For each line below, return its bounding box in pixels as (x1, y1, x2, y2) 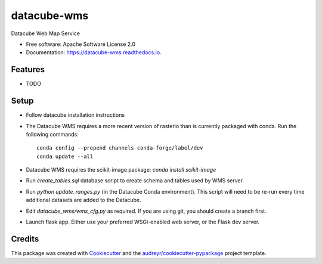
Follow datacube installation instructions (26, 111, 125, 119)
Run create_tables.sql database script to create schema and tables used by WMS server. (26, 177, 244, 184)
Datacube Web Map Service (11, 30, 80, 37)
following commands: (26, 131, 79, 138)
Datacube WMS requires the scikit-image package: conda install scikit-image (26, 166, 216, 173)
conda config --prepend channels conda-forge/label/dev (36, 145, 203, 151)
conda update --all (36, 153, 94, 160)
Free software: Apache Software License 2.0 (26, 41, 136, 48)
